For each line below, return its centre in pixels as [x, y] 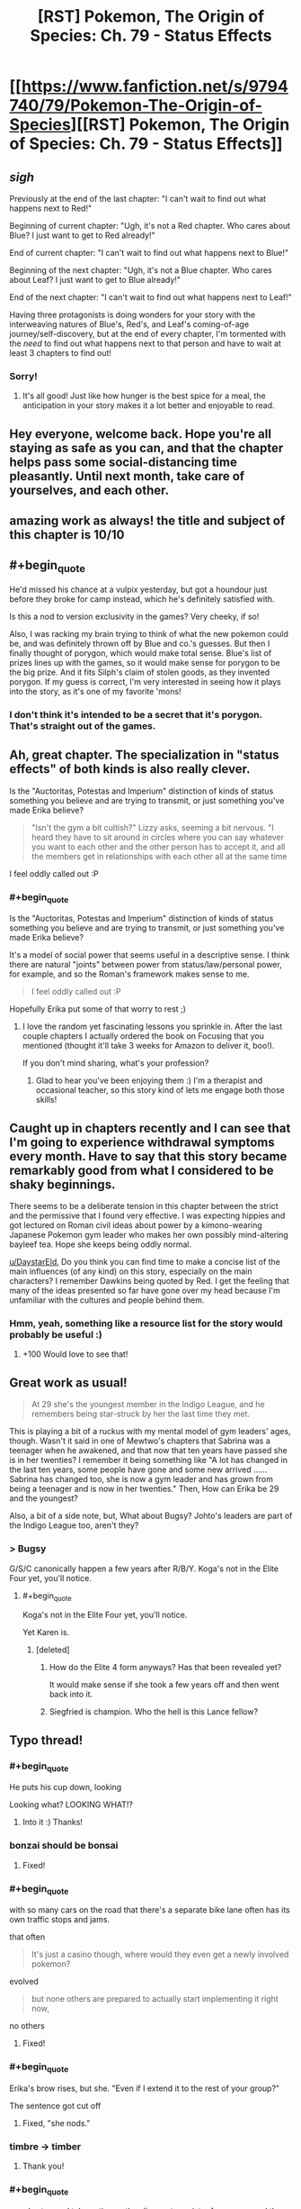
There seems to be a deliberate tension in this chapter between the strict [144, 1206]
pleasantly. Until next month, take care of [127, 476]
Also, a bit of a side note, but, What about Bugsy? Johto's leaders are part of [151, 1516]
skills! [46, 1100]
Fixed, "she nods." [56, 2123]
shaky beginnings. [62, 1184]
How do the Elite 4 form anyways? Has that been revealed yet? [165, 1668]
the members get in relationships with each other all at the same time [159, 856]
